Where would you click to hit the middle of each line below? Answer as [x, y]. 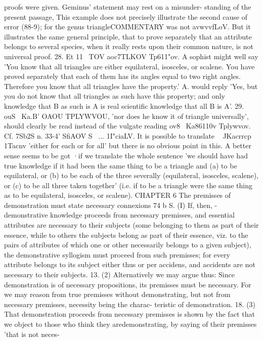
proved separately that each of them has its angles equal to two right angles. [122, 76]
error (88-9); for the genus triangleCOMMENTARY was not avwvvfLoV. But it [127, 27]
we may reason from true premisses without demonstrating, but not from [117, 294]
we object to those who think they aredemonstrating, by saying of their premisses [130, 324]
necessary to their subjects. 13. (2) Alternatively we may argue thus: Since [119, 274]
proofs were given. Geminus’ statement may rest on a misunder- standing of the [128, 7]
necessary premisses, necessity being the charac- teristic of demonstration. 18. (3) [130, 304]
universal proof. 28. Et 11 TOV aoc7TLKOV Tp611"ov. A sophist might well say [131, 56]
